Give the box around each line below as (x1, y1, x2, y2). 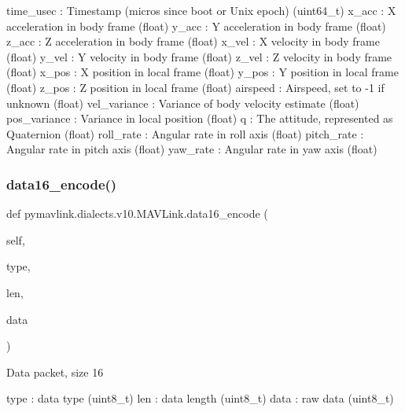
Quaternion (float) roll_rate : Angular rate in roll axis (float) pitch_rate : (6, 125, 364, 142)
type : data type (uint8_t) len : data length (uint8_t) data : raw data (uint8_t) (6, 390, 394, 406)
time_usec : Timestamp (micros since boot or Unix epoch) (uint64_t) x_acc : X (6, 2, 396, 18)
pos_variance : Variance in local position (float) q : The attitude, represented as (6, 110, 393, 127)
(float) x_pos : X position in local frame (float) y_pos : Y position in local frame (6, 64, 399, 80)
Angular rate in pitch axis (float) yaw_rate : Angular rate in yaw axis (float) (6, 141, 377, 157)
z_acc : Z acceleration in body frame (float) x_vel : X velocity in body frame (6, 33, 380, 50)
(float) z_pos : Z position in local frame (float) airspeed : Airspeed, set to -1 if (6, 79, 385, 95)
